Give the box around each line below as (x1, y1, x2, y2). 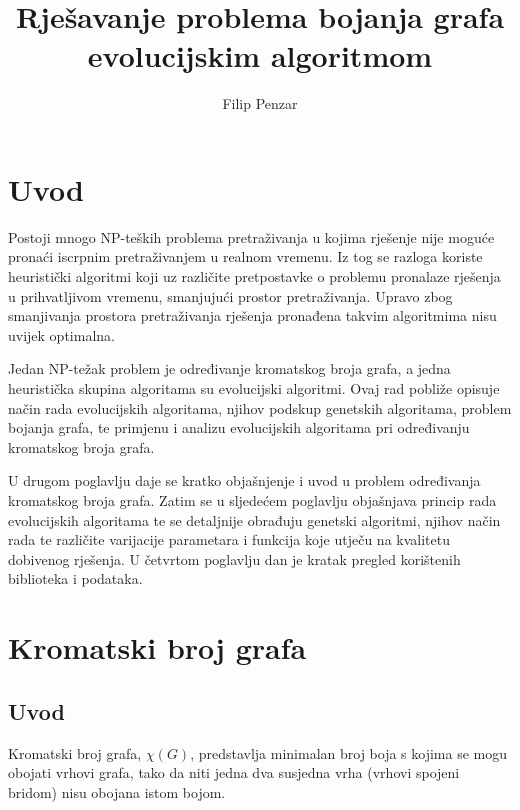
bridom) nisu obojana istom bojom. (8, 781, 226, 802)
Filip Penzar (222, 93, 298, 114)
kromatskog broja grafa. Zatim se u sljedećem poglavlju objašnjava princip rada (8, 489, 497, 510)
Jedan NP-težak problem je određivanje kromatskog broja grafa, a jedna (8, 358, 451, 379)
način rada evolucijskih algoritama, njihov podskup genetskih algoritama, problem (8, 397, 512, 418)
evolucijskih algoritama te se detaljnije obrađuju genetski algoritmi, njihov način (8, 509, 501, 530)
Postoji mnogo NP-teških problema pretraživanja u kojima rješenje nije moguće (8, 226, 495, 247)
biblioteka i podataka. (8, 568, 143, 589)
